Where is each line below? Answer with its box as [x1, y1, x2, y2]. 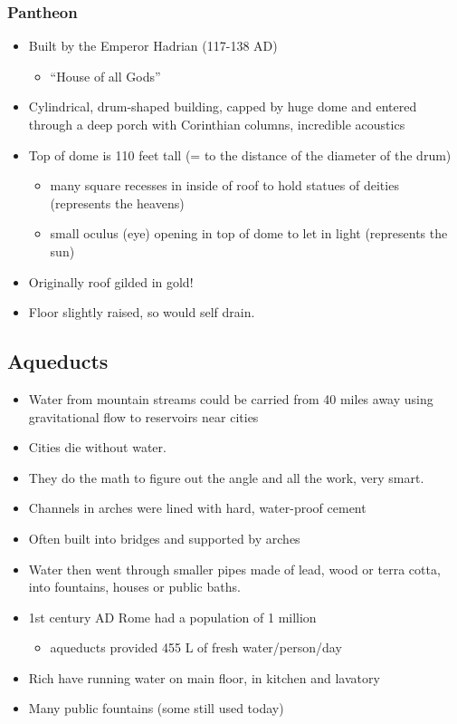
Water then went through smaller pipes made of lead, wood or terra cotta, [28, 559, 441, 578]
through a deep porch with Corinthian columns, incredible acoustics [28, 115, 405, 133]
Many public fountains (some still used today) [28, 699, 284, 718]
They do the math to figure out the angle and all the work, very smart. [28, 468, 424, 487]
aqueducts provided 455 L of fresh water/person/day [50, 638, 342, 657]
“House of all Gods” [50, 66, 161, 85]
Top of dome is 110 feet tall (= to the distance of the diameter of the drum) [28, 145, 452, 164]
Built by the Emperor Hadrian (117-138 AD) [28, 36, 278, 55]
